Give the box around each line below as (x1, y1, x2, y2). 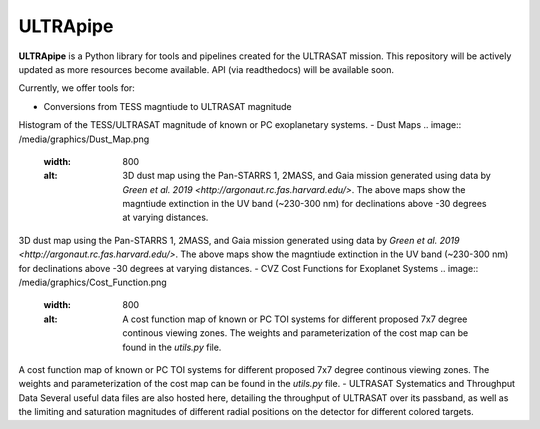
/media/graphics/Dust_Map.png (18, 133, 150, 145)
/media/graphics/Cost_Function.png (18, 276, 167, 289)
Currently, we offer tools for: (18, 82, 135, 94)
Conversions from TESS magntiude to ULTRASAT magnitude (43, 100, 292, 112)
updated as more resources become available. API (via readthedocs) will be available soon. (18, 63, 395, 75)
